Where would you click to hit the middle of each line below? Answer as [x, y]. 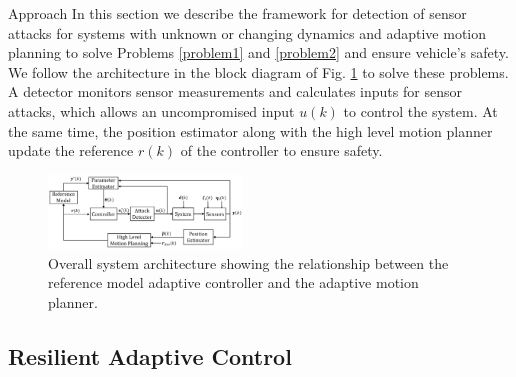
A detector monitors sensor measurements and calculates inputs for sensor [235, 91]
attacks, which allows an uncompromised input [151, 110]
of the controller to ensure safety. [281, 150]
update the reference [71, 150]
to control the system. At [420, 110]
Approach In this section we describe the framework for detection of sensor [237, 13]
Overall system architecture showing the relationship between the [248, 262]
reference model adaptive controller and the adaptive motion [233, 282]
